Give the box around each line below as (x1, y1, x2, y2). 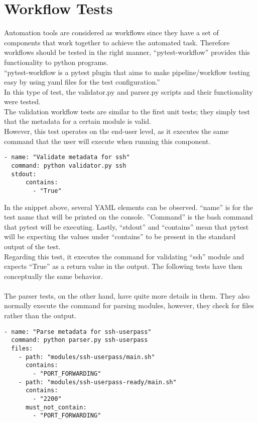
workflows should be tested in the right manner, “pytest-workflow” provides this (4, 47, 250, 57)
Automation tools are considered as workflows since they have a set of (4, 27, 219, 38)
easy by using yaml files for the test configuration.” (4, 77, 160, 87)
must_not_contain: (25, 403, 87, 411)
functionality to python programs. (4, 56, 108, 67)
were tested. (4, 96, 41, 107)
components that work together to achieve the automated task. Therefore (4, 37, 230, 47)
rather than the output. (4, 310, 77, 321)
